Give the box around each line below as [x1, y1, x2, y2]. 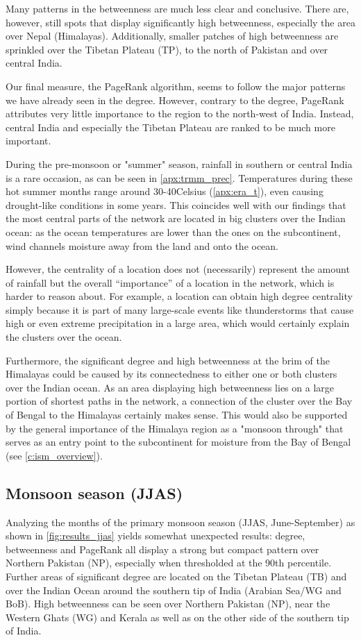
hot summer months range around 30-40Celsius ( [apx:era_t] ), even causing [6, 184, 324, 199]
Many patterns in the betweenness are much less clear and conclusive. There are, [6, 1, 349, 15]
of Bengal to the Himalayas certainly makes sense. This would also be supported [6, 407, 348, 422]
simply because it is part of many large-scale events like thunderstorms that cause [6, 302, 354, 317]
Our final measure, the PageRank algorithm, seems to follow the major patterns [6, 78, 346, 93]
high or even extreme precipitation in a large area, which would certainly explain [6, 316, 350, 330]
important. [6, 133, 51, 148]
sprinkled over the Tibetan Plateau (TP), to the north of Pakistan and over [6, 42, 328, 56]
